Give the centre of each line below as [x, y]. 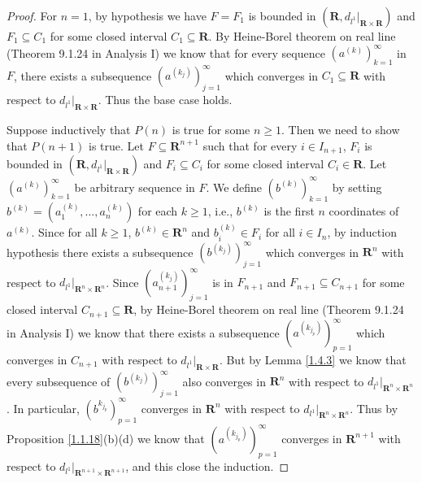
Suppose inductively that [69, 129]
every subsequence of [59, 381]
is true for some [211, 129]
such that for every [250, 145]
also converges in [224, 381]
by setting [357, 187]
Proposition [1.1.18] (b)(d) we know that [106, 438]
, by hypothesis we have [147, 15]
